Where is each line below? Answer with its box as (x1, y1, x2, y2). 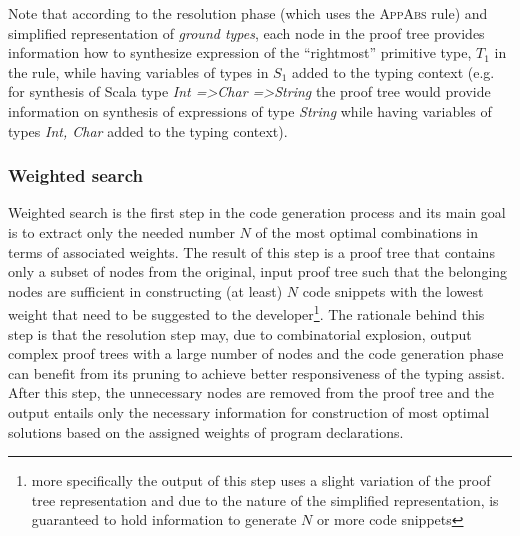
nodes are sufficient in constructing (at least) (8, 280, 283, 301)
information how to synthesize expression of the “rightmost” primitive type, (8, 42, 472, 63)
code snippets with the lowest (302, 280, 484, 301)
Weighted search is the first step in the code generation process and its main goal (8, 202, 506, 223)
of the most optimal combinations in (255, 221, 479, 242)
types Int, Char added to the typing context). (8, 120, 288, 141)
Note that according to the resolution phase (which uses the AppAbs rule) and (8, 3, 488, 23)
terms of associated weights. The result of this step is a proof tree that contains (8, 241, 495, 262)
